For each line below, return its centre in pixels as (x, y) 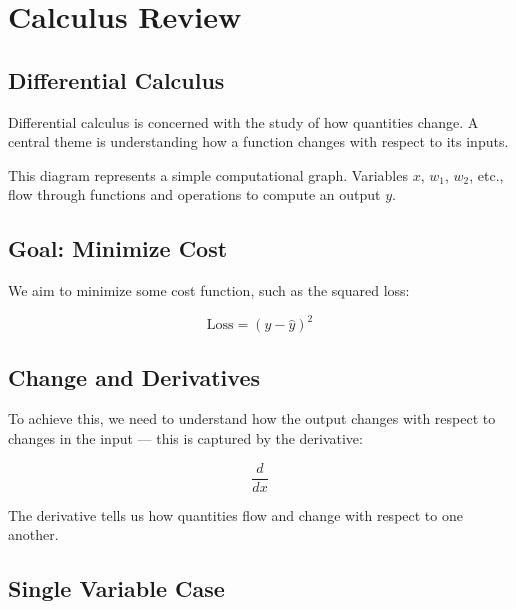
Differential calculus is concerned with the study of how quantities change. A (243, 121)
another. (33, 534)
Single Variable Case (116, 588)
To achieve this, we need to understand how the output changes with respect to (252, 418)
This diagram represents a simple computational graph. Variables (208, 174)
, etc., (486, 174)
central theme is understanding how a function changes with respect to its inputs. (258, 141)
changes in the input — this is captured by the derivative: (185, 438)
